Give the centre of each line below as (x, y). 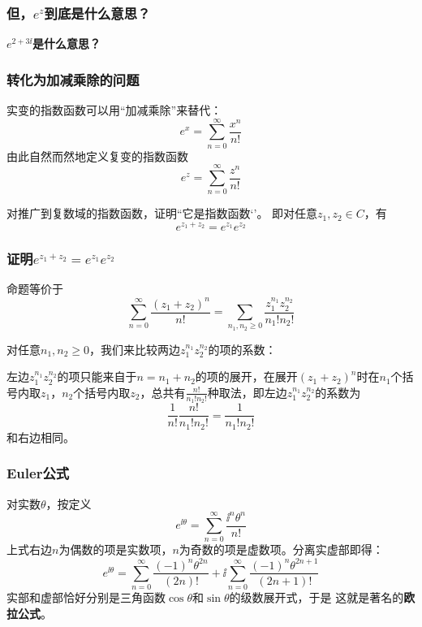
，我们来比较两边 (135, 349)
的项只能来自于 (97, 376)
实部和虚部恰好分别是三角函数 (86, 597)
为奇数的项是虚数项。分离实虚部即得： (281, 549)
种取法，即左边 (247, 392)
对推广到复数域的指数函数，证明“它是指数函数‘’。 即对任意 (162, 213)
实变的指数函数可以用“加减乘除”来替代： (114, 110)
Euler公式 (38, 473)
